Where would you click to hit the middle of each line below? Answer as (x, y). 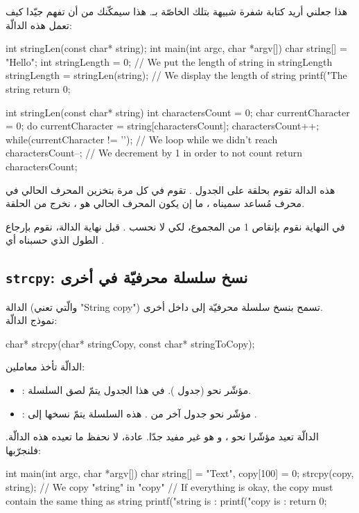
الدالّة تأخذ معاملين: (45, 367)
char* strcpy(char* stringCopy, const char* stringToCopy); (130, 343)
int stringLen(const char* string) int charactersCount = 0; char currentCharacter (178, 112)
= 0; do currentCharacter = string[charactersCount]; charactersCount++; (163, 126)
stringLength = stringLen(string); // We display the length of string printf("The (176, 75)
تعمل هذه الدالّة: (39, 25)
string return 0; (38, 88)
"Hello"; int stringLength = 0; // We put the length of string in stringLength (169, 61)
